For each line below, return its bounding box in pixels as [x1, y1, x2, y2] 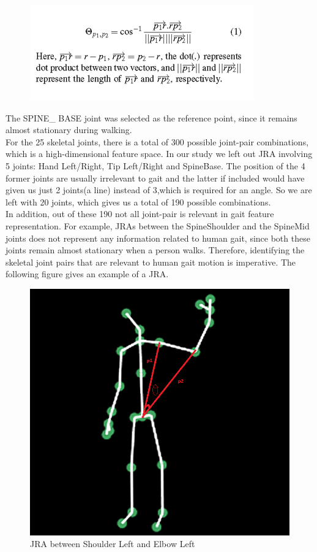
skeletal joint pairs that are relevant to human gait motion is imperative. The [6, 255, 296, 268]
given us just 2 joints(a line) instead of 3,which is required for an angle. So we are [6, 183, 312, 196]
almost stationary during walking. [6, 123, 132, 136]
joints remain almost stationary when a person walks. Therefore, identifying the [6, 243, 305, 256]
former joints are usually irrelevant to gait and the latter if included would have [6, 171, 305, 184]
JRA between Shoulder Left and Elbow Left [30, 537, 195, 550]
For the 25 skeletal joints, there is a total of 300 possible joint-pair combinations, [6, 135, 309, 148]
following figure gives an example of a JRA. [6, 267, 169, 280]
